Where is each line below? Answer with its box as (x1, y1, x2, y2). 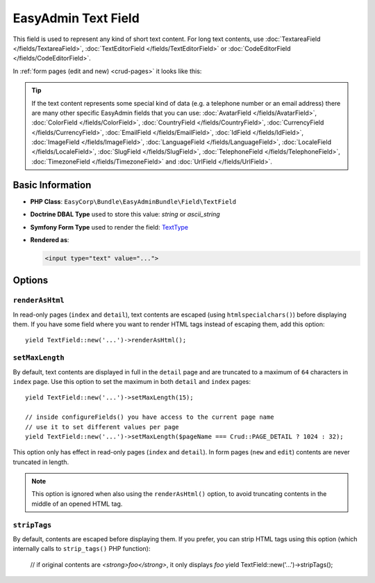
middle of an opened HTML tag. (31, 500, 123, 508)
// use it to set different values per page (25, 423, 180, 431)
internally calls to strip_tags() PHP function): (12, 545, 151, 553)
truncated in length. (12, 458, 69, 466)
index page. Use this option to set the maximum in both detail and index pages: (12, 377, 251, 385)
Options (12, 275, 49, 287)
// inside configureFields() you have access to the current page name (25, 413, 274, 421)
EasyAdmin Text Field (12, 10, 140, 26)
